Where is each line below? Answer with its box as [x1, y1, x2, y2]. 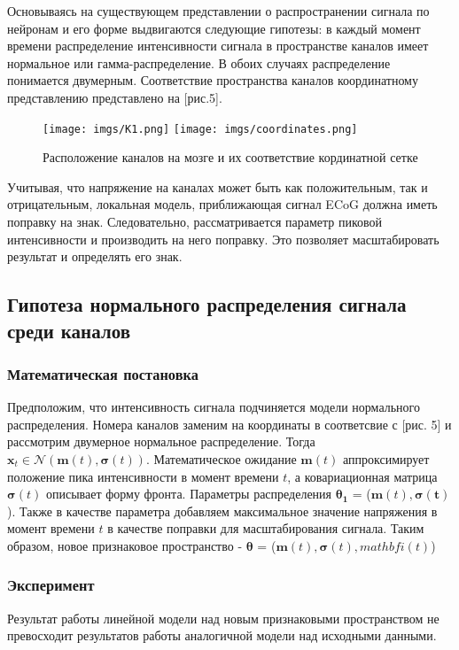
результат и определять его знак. [7, 247, 183, 266]
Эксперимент [7, 574, 95, 596]
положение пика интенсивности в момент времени [7, 467, 279, 485]
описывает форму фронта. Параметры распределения [45, 484, 332, 503]
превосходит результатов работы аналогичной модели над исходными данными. [7, 626, 437, 645]
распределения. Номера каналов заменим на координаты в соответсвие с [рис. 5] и [7, 414, 452, 433]
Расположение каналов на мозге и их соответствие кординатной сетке [43, 148, 418, 166]
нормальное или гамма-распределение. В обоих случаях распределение [7, 53, 391, 72]
